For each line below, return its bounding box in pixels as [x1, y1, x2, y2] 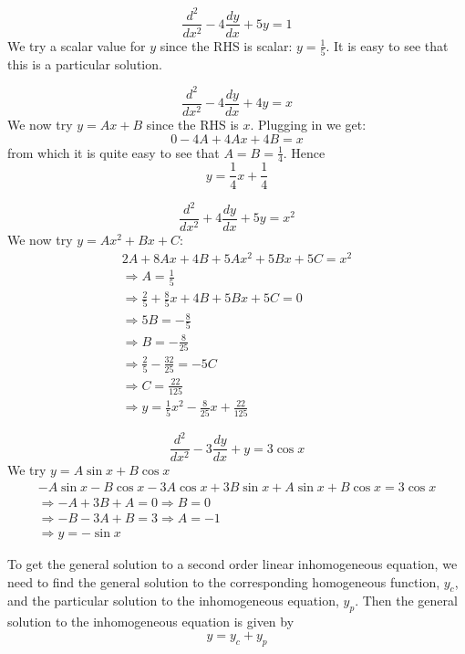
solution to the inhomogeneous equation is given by [7, 612, 294, 631]
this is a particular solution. [7, 54, 162, 73]
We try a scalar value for [7, 36, 146, 55]
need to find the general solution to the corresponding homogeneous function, [7, 572, 440, 591]
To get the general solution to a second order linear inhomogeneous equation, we [7, 554, 458, 574]
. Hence [283, 142, 325, 162]
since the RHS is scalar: [160, 36, 293, 55]
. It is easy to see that [325, 36, 449, 55]
